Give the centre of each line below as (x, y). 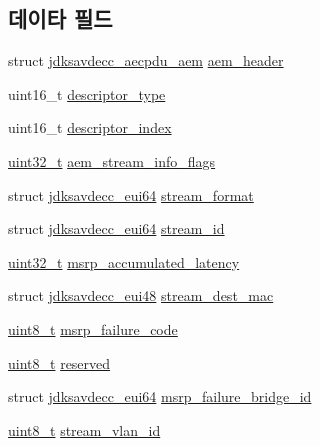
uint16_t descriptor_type (87, 93)
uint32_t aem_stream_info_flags (112, 160)
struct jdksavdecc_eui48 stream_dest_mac (141, 295)
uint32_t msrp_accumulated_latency (124, 261)
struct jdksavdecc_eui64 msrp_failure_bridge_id (160, 396)
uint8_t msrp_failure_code (93, 328)
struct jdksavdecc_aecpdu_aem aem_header (146, 60)
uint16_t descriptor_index (90, 127)
